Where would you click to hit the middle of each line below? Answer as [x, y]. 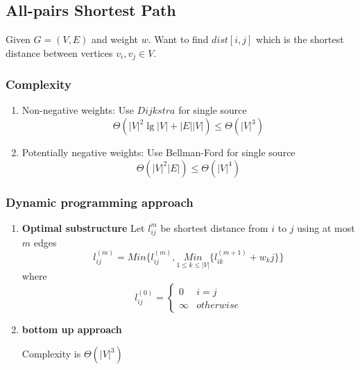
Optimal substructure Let [83, 227]
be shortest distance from [214, 227]
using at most [326, 227]
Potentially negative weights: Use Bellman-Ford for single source [158, 152]
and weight [115, 39]
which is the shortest [300, 39]
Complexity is [51, 354]
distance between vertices [59, 52]
